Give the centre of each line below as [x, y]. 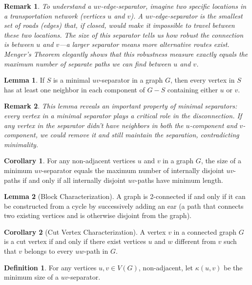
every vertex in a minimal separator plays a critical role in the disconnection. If [123, 115]
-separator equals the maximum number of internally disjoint [133, 170]
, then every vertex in [202, 80]
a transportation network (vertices [55, 15]
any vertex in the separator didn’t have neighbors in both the [94, 125]
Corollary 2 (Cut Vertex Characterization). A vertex [85, 231]
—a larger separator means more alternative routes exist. [144, 44]
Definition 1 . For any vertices [50, 267]
